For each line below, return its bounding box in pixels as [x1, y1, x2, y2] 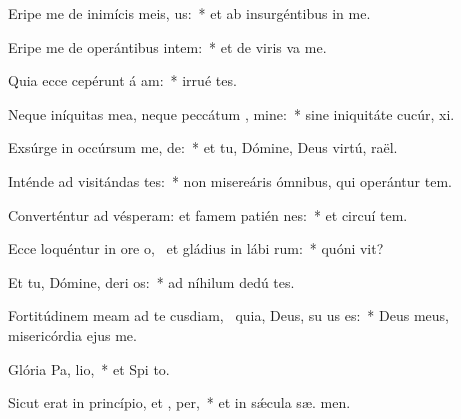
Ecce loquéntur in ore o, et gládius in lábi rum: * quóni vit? [8, 238, 384, 259]
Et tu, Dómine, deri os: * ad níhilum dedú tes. [8, 271, 295, 292]
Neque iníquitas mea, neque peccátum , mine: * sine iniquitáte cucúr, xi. [8, 103, 455, 124]
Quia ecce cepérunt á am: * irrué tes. [8, 70, 237, 91]
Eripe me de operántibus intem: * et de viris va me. [8, 36, 327, 57]
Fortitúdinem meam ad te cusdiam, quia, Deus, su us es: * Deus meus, [8, 305, 449, 326]
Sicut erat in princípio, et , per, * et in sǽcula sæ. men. [8, 392, 351, 413]
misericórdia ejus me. [8, 324, 137, 345]
